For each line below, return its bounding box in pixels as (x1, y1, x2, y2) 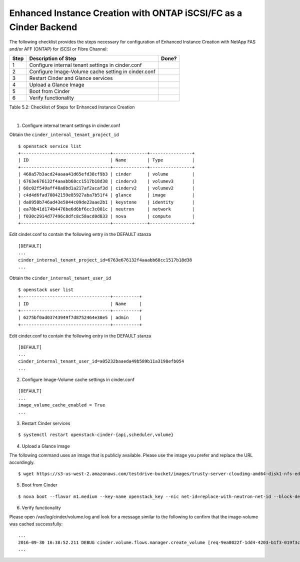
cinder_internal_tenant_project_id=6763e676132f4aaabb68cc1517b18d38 (18, 257, 192, 262)
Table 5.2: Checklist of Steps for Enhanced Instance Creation (9, 104, 135, 110)
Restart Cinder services (21, 420, 70, 426)
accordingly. (9, 459, 35, 465)
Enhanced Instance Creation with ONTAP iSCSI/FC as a (9, 7, 242, 18)
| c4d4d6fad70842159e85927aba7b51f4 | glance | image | (18, 192, 195, 198)
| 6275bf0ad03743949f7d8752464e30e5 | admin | (18, 315, 142, 320)
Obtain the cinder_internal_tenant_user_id (9, 275, 111, 281)
